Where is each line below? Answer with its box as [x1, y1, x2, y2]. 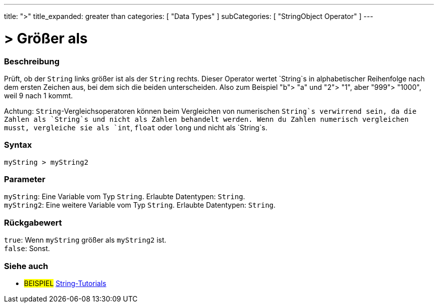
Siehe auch [4, 261, 48, 271]
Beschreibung [4, 56, 60, 66]
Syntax [4, 140, 32, 150]
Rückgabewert [4, 217, 62, 228]
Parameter [4, 174, 45, 184]
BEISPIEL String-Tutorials [24, 279, 106, 288]
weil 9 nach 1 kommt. [4, 91, 73, 100]
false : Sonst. [4, 244, 50, 253]
